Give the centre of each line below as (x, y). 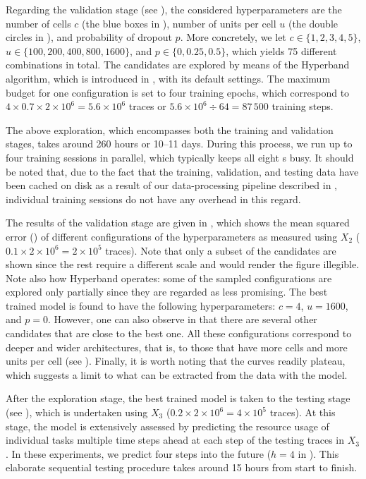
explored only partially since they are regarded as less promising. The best (167, 292)
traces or (147, 106)
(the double (313, 23)
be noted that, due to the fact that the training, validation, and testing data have (182, 171)
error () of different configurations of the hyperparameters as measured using (172, 236)
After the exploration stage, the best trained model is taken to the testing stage (178, 398)
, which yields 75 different (281, 50)
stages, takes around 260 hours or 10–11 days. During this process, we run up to (179, 144)
